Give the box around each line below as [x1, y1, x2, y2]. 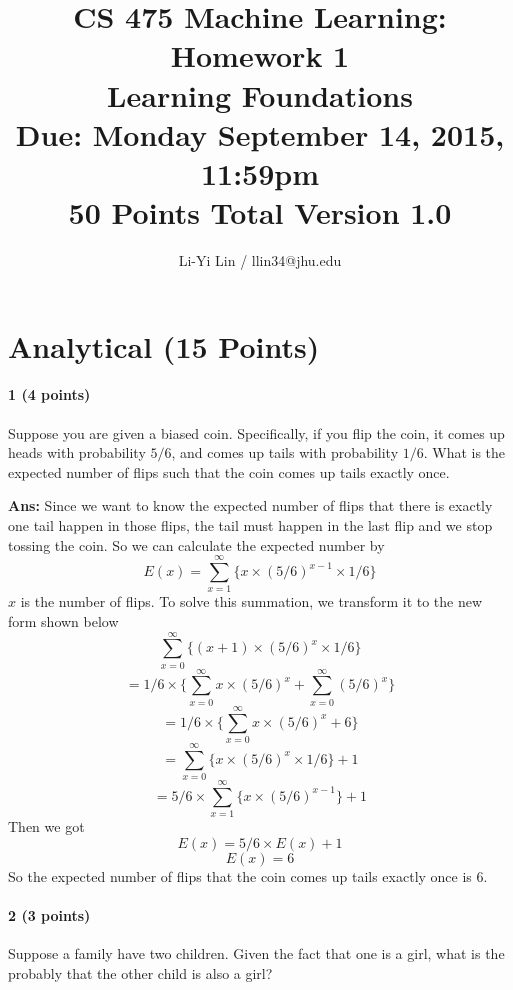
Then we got [8, 816, 85, 837]
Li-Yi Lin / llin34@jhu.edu [178, 250, 342, 271]
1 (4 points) [8, 384, 91, 405]
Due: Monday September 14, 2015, [15, 113, 505, 154]
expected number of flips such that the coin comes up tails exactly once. [8, 461, 450, 482]
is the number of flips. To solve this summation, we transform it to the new [20, 591, 483, 612]
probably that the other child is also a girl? [8, 962, 273, 983]
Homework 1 [170, 35, 350, 76]
